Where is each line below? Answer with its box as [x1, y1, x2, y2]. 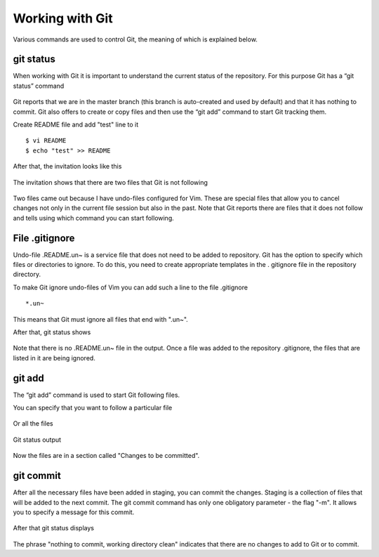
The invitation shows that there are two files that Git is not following [13, 178, 208, 186]
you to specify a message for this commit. [13, 508, 135, 516]
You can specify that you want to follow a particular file [13, 404, 173, 412]
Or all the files [13, 419, 53, 428]
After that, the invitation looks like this [13, 162, 122, 171]
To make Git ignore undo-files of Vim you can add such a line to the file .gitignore [13, 283, 248, 291]
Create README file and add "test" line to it [13, 120, 139, 129]
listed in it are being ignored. [13, 353, 96, 362]
